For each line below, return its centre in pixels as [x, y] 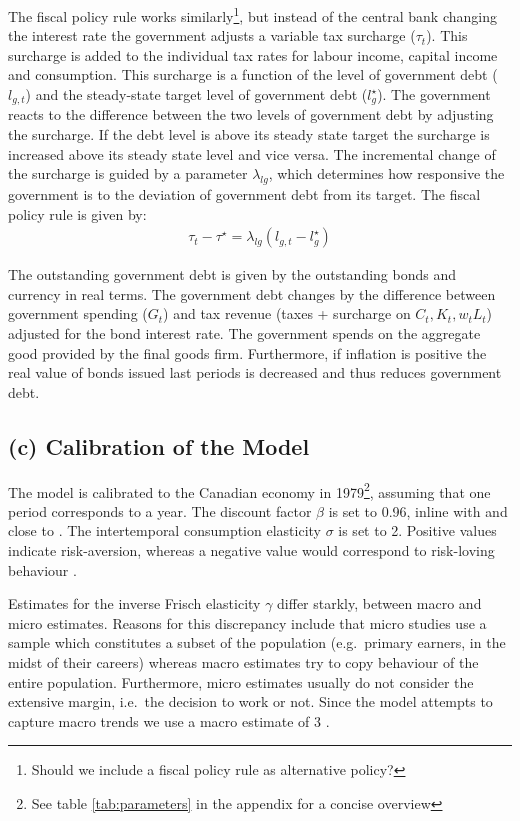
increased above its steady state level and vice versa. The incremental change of [252, 153]
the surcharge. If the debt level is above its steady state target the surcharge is [249, 134]
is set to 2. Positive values [417, 530]
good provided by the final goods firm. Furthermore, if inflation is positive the [247, 352]
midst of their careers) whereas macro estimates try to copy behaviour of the [243, 662]
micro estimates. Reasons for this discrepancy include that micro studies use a [247, 622]
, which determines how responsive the [386, 173]
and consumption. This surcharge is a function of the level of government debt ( [253, 74]
